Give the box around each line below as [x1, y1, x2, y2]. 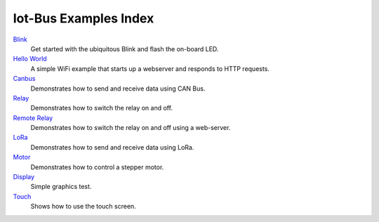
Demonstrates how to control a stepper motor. [30, 162, 164, 171]
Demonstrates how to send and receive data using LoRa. [30, 143, 194, 151]
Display [13, 173, 35, 181]
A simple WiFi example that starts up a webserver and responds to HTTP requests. [30, 64, 270, 73]
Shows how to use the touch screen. [30, 202, 136, 211]
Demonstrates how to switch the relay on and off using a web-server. [30, 124, 231, 132]
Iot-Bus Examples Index [13, 11, 154, 26]
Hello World [13, 55, 47, 63]
